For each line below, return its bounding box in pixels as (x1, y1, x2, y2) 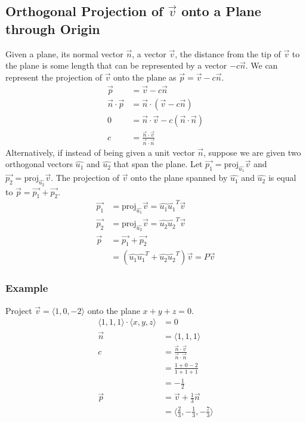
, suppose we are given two (203, 146, 301, 158)
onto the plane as (113, 70, 177, 83)
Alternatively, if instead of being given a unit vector (5, 146, 195, 158)
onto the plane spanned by (131, 171, 228, 184)
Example (5, 281, 48, 295)
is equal (268, 171, 296, 184)
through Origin (5, 19, 100, 38)
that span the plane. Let (113, 158, 203, 170)
